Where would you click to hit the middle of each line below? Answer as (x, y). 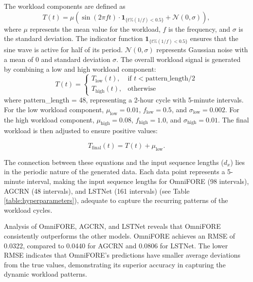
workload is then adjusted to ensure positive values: (81, 131)
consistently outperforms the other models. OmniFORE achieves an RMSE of (120, 235)
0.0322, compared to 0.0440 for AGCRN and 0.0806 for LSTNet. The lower (116, 245)
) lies (238, 162)
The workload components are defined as (65, 6)
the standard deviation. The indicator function (73, 38)
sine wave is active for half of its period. (63, 50)
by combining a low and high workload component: (80, 69)
